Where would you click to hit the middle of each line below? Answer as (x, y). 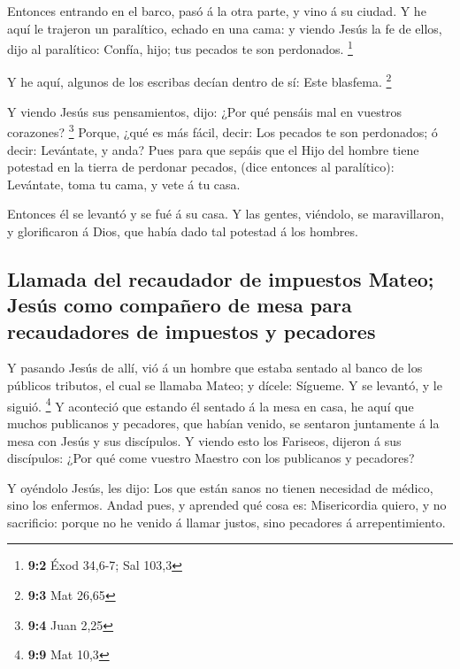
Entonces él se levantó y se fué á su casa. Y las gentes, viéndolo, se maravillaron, (226, 214)
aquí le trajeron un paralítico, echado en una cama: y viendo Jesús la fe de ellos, (225, 28)
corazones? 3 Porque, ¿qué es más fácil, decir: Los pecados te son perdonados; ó (222, 131)
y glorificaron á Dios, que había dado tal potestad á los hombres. (183, 231)
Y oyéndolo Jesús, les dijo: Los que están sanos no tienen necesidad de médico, (220, 487)
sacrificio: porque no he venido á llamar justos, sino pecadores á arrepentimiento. (226, 522)
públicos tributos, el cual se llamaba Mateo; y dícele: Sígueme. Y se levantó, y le (225, 385)
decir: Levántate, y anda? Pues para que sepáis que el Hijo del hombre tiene (213, 149)
